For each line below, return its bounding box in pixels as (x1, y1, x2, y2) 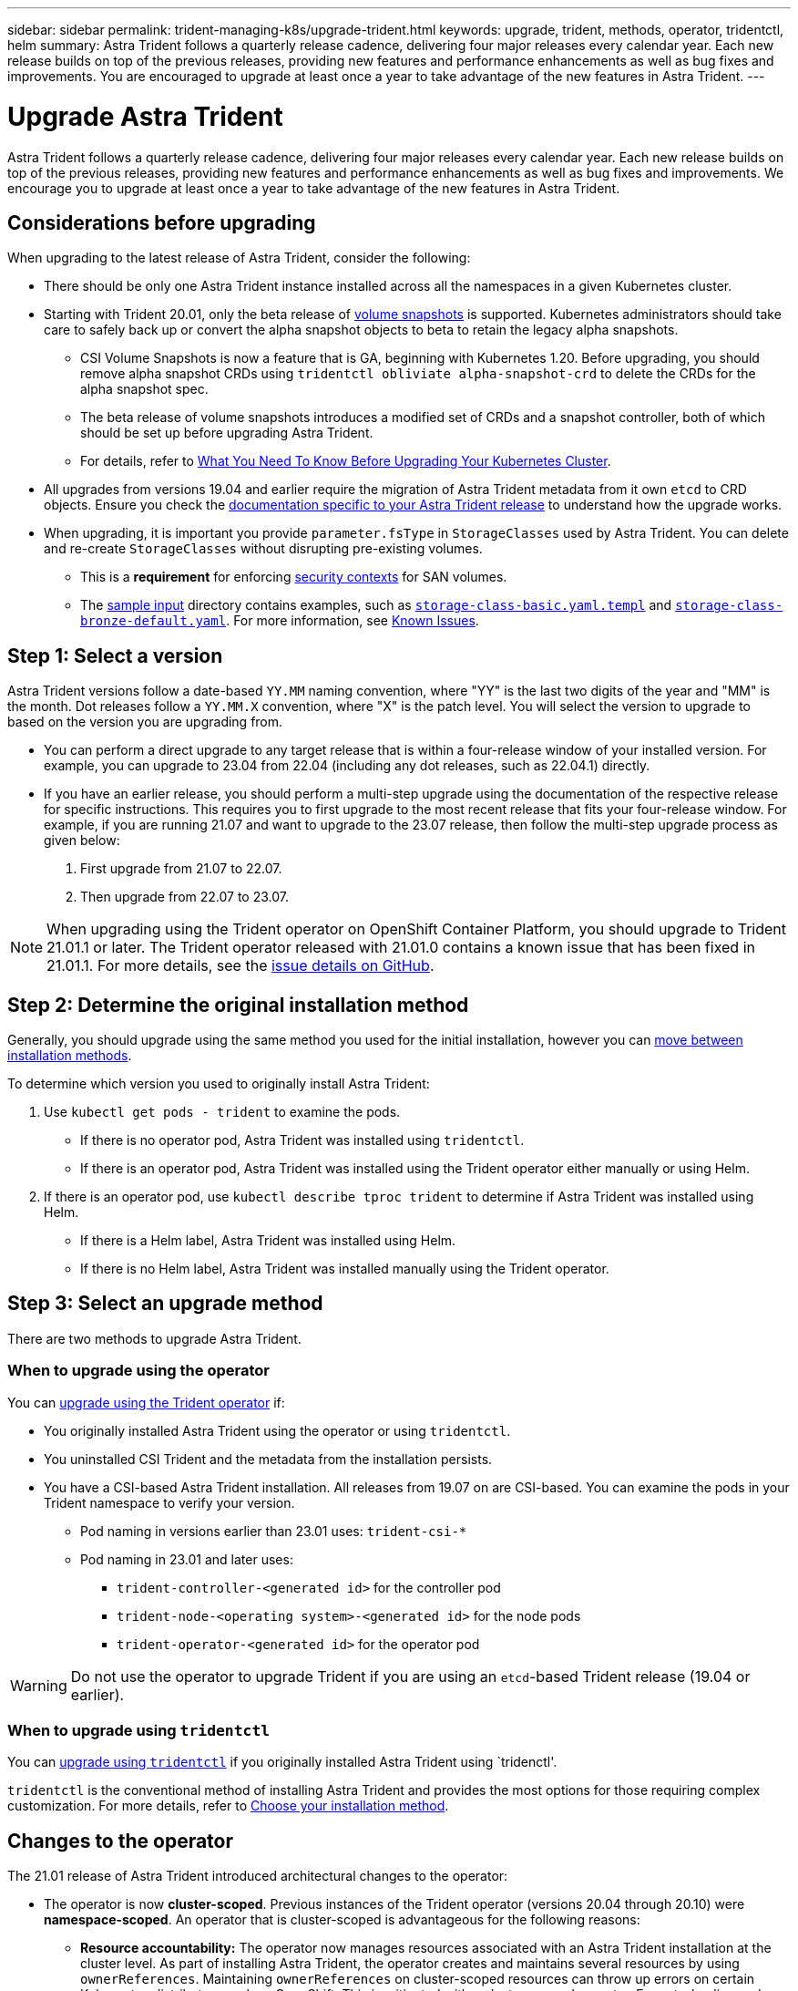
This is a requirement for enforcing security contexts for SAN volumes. (80, 569, 507, 585)
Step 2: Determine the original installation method (7, 993, 469, 1016)
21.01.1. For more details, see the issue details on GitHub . (46, 956, 435, 975)
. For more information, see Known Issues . (226, 613, 479, 629)
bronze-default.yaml (80, 614, 227, 629)
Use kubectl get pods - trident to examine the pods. (44, 1104, 401, 1120)
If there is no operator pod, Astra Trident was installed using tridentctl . (80, 1132, 525, 1149)
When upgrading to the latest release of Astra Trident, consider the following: (7, 250, 471, 266)
